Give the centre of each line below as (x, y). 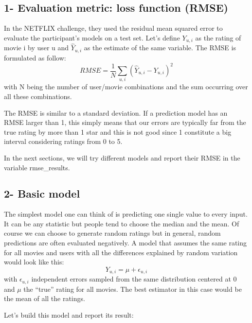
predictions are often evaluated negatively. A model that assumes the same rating (126, 243)
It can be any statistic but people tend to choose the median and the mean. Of (122, 223)
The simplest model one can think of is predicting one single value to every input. (126, 214)
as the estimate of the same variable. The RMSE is (160, 48)
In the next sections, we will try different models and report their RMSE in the (122, 157)
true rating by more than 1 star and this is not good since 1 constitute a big (118, 131)
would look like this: (34, 262)
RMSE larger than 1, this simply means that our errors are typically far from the (125, 122)
